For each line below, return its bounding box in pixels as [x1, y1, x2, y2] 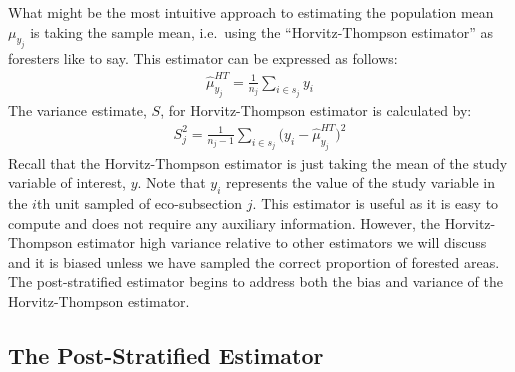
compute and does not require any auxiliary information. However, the [8, 212, 440, 233]
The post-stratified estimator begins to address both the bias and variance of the [8, 271, 503, 292]
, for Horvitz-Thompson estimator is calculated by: [160, 100, 472, 121]
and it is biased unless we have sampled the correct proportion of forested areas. [8, 251, 500, 272]
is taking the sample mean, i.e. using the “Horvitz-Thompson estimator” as [30, 21, 494, 42]
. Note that [137, 172, 206, 193]
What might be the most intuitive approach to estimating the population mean [8, 2, 494, 22]
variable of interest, [8, 172, 126, 193]
